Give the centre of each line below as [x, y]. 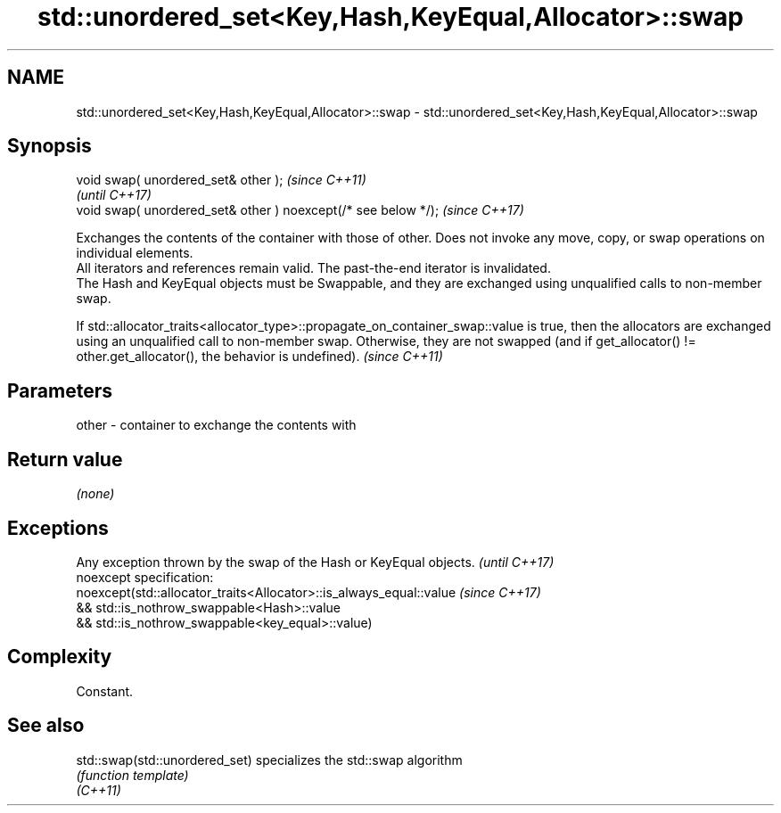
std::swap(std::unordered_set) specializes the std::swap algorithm [269, 760]
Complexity [60, 657]
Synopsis [49, 146]
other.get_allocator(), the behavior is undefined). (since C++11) [259, 357]
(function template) [132, 775]
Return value [65, 459]
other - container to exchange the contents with [216, 425]
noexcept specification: [145, 577]
